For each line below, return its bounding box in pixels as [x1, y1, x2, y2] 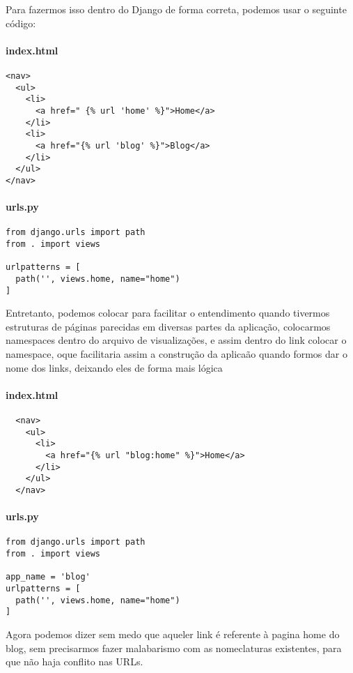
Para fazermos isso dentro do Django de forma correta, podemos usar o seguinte [6, 2, 347, 16]
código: [6, 15, 36, 30]
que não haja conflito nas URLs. [6, 654, 143, 669]
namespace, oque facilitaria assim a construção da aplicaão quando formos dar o [6, 347, 347, 361]
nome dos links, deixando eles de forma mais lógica [6, 360, 223, 375]
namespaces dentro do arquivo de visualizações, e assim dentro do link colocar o [6, 333, 347, 347]
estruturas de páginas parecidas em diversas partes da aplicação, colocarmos [6, 319, 331, 333]
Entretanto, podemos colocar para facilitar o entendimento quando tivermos [6, 305, 330, 320]
